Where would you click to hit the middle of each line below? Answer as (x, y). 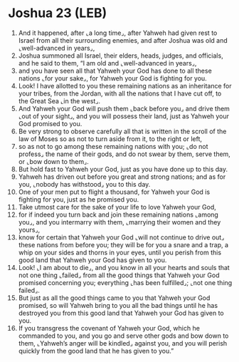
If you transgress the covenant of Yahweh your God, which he (109, 328)
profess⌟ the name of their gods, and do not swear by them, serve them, (124, 154)
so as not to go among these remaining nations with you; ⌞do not (113, 146)
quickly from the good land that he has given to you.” (96, 351)
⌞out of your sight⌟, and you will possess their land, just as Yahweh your (124, 116)
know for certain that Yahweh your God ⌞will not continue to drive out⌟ (121, 237)
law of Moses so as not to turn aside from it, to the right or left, (110, 139)
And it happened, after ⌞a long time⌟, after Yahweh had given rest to (118, 33)
